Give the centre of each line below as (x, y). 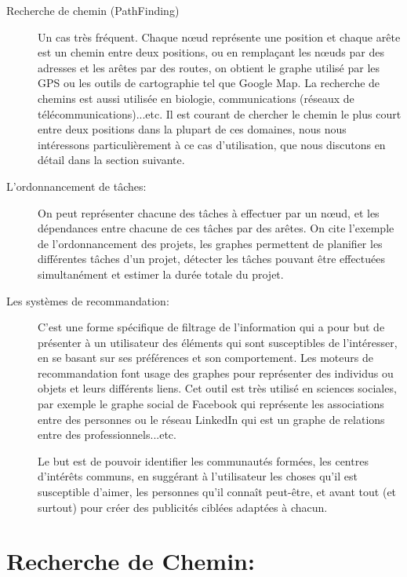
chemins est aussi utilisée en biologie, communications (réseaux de (196, 98)
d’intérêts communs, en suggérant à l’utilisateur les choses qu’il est (198, 476)
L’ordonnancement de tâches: (76, 186)
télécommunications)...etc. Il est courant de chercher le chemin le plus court (220, 113)
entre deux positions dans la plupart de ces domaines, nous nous (192, 129)
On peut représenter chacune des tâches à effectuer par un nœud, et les (209, 212)
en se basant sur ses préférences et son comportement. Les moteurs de (205, 358)
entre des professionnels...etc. (107, 435)
